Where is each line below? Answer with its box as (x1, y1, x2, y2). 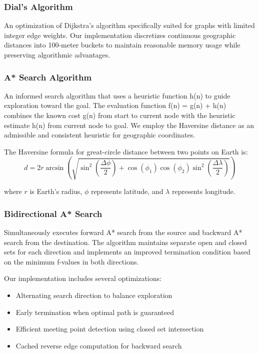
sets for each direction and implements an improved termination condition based (4, 246, 250, 257)
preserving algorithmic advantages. (4, 49, 110, 59)
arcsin (45, 164, 64, 171)
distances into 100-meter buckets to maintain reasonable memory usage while (4, 39, 240, 50)
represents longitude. (171, 186, 235, 196)
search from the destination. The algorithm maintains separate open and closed (4, 236, 247, 247)
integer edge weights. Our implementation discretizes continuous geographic (4, 29, 236, 40)
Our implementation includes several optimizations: (4, 273, 161, 283)
